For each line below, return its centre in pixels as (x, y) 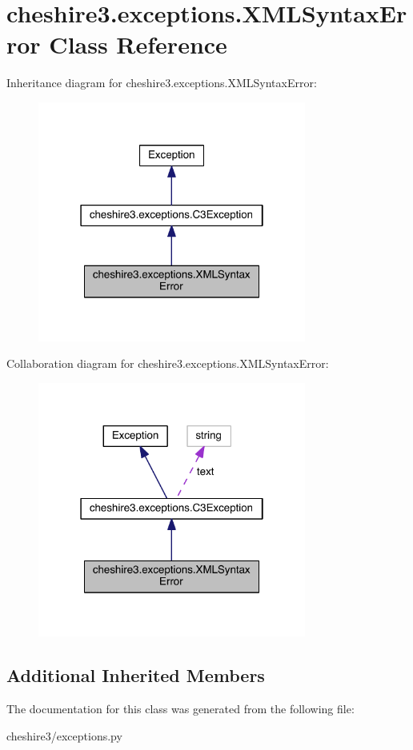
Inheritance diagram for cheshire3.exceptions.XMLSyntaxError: (162, 83)
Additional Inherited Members (136, 675)
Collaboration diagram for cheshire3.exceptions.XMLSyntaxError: (168, 363)
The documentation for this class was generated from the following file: (180, 708)
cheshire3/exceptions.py (64, 735)
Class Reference (138, 44)
